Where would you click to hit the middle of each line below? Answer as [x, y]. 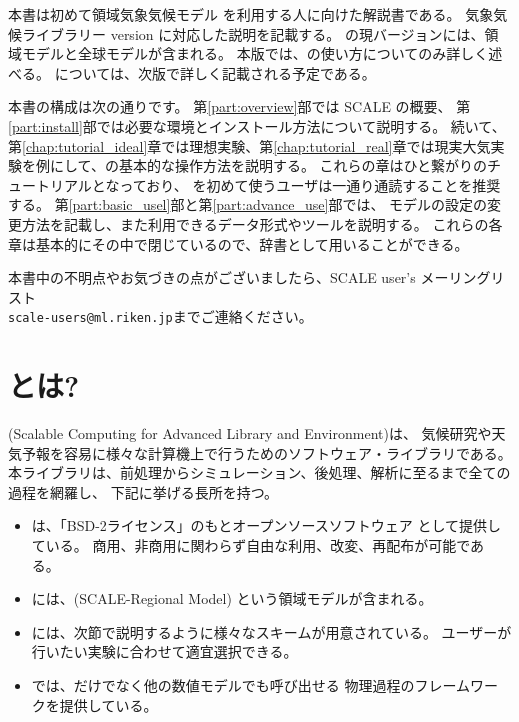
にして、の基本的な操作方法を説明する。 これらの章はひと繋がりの [268, 165]
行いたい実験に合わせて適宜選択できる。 [164, 651]
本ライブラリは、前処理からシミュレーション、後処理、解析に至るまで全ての [259, 472]
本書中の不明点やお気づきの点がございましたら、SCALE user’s [212, 277]
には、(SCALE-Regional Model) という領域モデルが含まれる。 [232, 598]
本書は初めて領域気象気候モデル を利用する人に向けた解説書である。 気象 [251, 14]
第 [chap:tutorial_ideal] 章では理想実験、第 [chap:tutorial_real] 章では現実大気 [249, 145]
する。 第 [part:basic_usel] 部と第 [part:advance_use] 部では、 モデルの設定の [248, 204]
